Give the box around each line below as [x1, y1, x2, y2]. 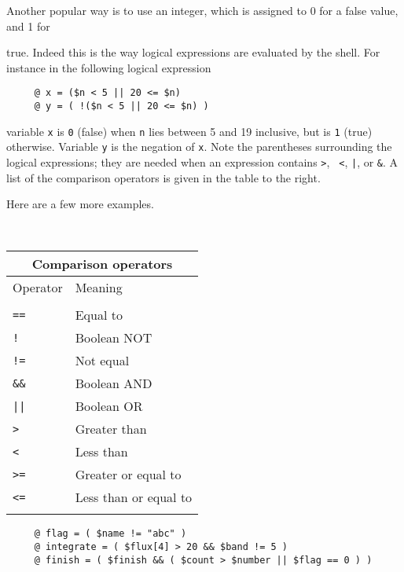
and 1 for [6, 17, 50, 34]
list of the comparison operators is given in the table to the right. [6, 169, 321, 185]
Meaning [75, 278, 123, 297]
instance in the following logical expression [6, 59, 211, 75]
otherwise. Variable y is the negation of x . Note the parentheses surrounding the [6, 138, 392, 155]
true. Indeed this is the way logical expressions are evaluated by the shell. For [6, 44, 380, 60]
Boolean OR [75, 397, 143, 416]
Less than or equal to [75, 488, 193, 507]
